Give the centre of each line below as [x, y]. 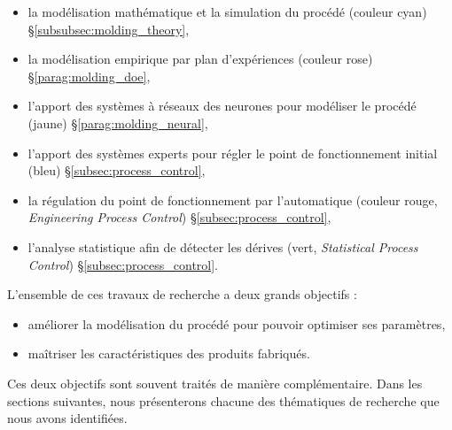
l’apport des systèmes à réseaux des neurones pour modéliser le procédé [222, 106]
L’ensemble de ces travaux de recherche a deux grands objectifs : [182, 294]
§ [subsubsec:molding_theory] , [109, 29]
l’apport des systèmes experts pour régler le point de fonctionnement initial [233, 153]
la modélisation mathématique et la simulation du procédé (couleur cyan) [227, 12]
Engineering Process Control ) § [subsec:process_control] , [179, 217]
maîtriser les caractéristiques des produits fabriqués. [169, 353]
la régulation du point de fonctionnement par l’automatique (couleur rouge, [233, 200]
